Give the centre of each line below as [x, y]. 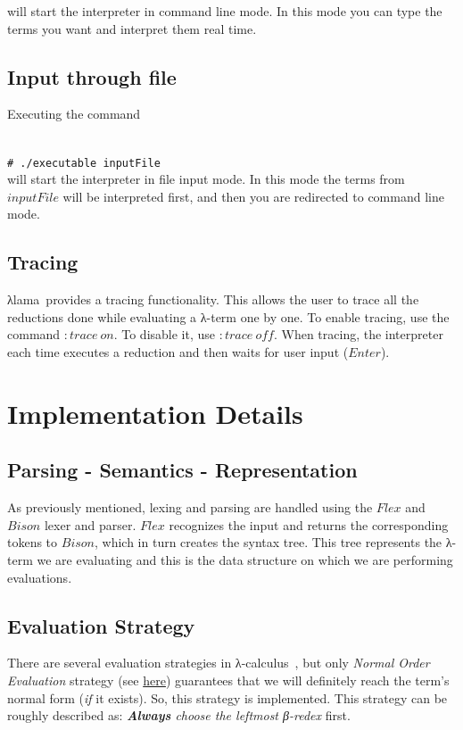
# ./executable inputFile [84, 163]
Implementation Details [155, 413]
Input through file [92, 76]
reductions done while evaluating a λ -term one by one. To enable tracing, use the [228, 316]
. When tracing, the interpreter [358, 334]
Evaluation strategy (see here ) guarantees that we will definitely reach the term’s [228, 680]
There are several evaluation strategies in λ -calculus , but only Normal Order [219, 663]
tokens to [33, 542]
